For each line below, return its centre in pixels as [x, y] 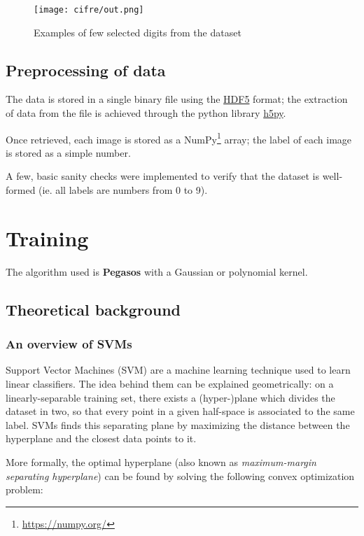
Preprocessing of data [86, 70]
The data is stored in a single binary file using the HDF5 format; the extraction [177, 99]
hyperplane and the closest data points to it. [101, 438]
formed [21, 190]
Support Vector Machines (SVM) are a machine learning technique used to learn [178, 370]
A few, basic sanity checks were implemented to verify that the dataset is [162, 176]
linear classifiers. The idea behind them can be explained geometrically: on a [170, 383]
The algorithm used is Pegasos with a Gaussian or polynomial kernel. [157, 271]
